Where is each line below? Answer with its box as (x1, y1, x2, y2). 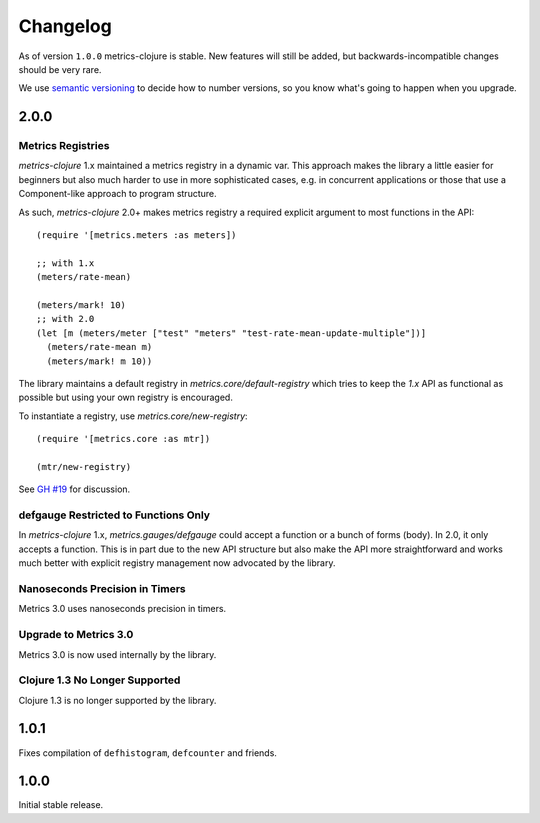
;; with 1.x (36, 257, 95, 269)
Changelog (18, 15, 112, 37)
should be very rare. (18, 63, 102, 75)
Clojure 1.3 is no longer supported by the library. (18, 694, 217, 706)
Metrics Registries (18, 139, 110, 153)
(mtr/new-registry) (36, 461, 132, 472)
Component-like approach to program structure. (18, 188, 217, 200)
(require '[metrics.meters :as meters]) (36, 230, 237, 241)
